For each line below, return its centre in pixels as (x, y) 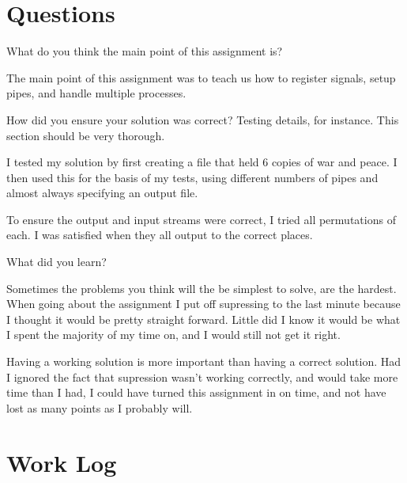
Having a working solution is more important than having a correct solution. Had (204, 361)
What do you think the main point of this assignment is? (145, 51)
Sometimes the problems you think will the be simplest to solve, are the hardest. (202, 288)
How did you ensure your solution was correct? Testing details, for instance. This (203, 119)
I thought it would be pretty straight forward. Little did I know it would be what (203, 319)
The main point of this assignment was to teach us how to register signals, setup (201, 77)
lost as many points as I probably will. (100, 407)
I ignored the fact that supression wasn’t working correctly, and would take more (202, 377)
